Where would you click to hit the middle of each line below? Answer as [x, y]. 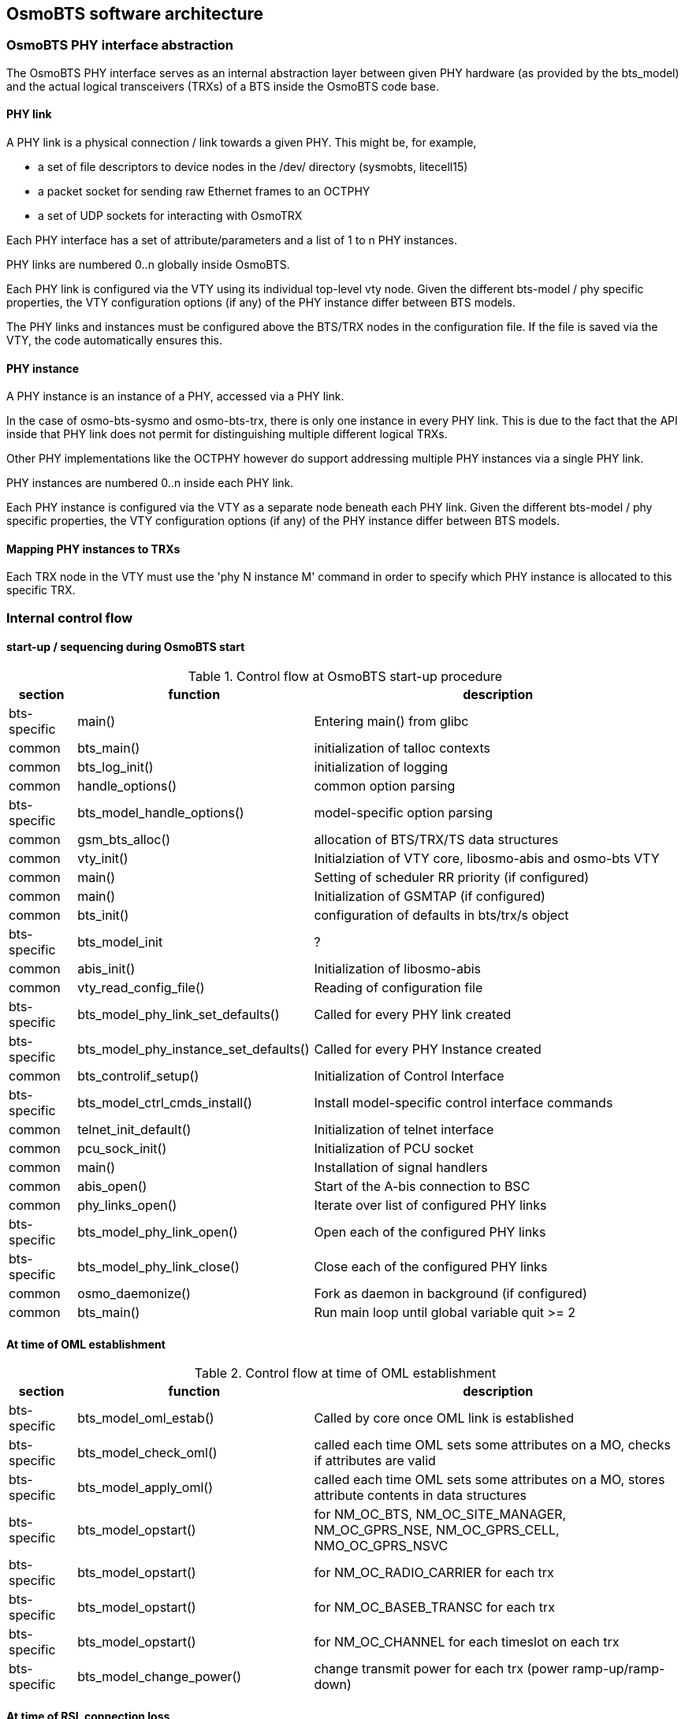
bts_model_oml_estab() [146, 1418]
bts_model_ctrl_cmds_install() [165, 1103]
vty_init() [103, 859]
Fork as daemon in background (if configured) [450, 1294]
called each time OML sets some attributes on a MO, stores [490, 1480]
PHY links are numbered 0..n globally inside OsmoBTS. [148, 265]
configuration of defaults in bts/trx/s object [441, 915]
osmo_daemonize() [134, 1294]
